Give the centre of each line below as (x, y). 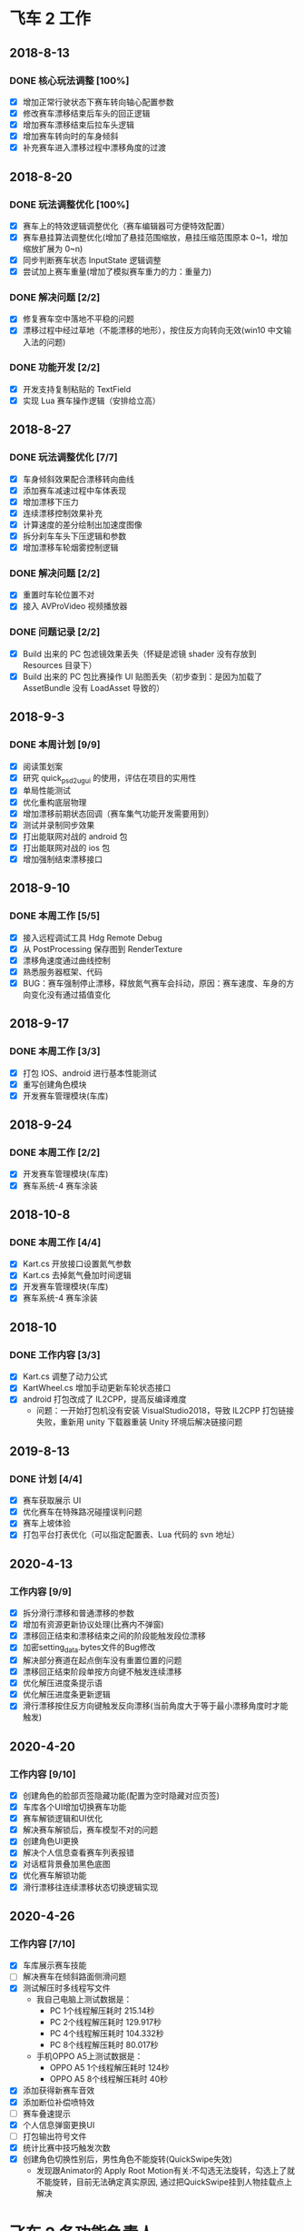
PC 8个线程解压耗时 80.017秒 (104, 2045)
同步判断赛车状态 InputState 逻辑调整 (92, 260)
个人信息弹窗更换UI (59, 2125)
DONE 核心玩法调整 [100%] (69, 80)
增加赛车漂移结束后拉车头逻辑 (78, 125)
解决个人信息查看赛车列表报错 (78, 1852)
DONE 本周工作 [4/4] (55, 1242)
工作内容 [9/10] (43, 1774)
